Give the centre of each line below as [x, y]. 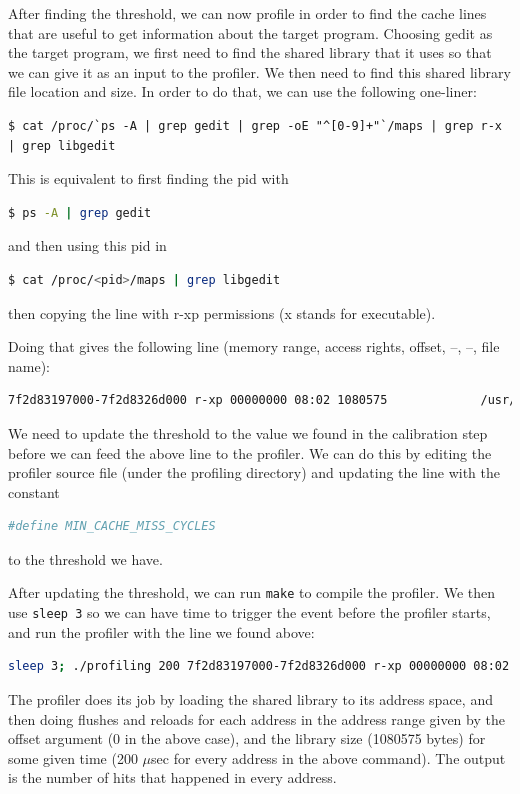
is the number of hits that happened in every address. [172, 777]
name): [29, 365]
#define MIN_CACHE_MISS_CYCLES [112, 526]
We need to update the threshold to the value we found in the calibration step [248, 432]
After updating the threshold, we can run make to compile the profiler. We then [252, 592]
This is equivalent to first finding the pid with [148, 178]
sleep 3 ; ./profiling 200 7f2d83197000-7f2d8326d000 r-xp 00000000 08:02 [259, 666]
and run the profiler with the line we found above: [161, 631]
